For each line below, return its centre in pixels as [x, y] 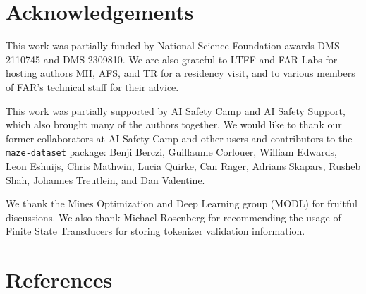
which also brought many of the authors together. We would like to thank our [174, 124]
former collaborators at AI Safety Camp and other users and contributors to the [179, 138]
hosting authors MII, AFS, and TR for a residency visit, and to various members [181, 73]
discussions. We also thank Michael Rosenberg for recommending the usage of [173, 217]
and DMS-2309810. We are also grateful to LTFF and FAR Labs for [190, 59]
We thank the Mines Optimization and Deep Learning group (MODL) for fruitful [182, 203]
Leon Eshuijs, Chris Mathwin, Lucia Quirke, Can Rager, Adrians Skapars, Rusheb [183, 165]
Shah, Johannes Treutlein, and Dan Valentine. [105, 179]
